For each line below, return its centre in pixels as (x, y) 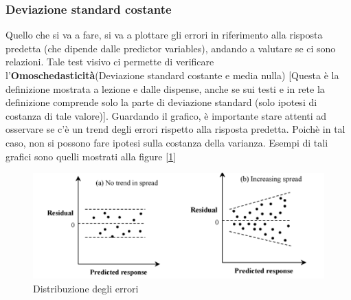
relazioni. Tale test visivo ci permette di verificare (110, 62)
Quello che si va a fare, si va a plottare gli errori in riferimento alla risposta (164, 35)
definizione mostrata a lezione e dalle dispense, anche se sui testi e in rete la (165, 88)
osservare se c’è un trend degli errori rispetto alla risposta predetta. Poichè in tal (175, 129)
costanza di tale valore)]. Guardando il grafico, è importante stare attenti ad (166, 115)
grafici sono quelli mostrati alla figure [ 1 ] (91, 156)
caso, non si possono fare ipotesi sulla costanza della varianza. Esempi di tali (167, 142)
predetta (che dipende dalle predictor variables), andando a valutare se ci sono (171, 48)
